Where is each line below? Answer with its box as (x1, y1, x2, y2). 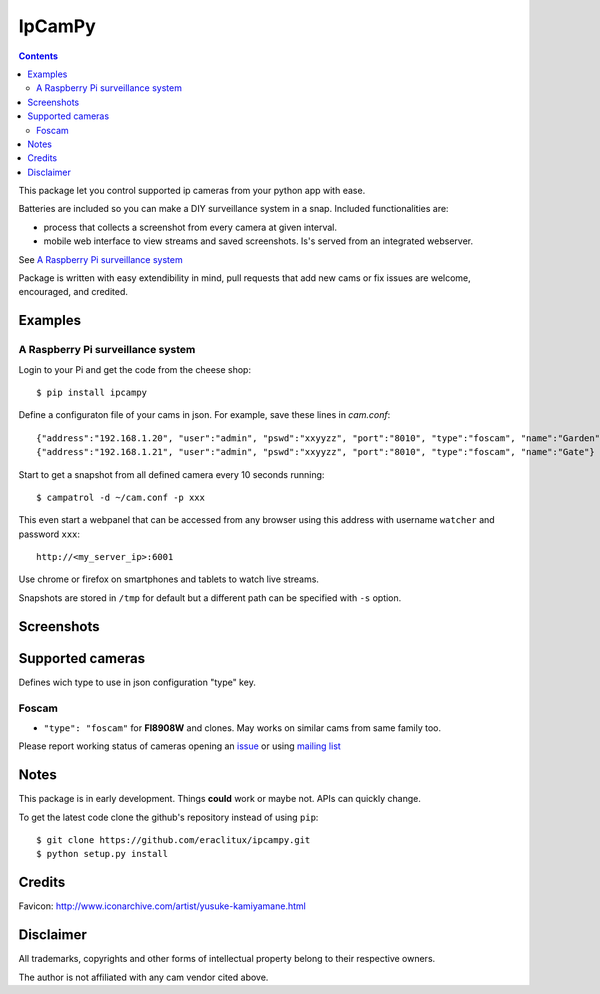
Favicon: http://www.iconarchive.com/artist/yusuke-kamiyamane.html (18, 900, 307, 912)
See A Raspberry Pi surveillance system (18, 253, 184, 265)
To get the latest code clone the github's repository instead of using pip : (18, 811, 319, 823)
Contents (18, 50, 59, 62)
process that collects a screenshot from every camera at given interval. (43, 221, 338, 233)
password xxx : (18, 528, 80, 540)
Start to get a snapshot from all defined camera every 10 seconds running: (18, 468, 325, 480)
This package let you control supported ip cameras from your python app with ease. (18, 185, 366, 197)
